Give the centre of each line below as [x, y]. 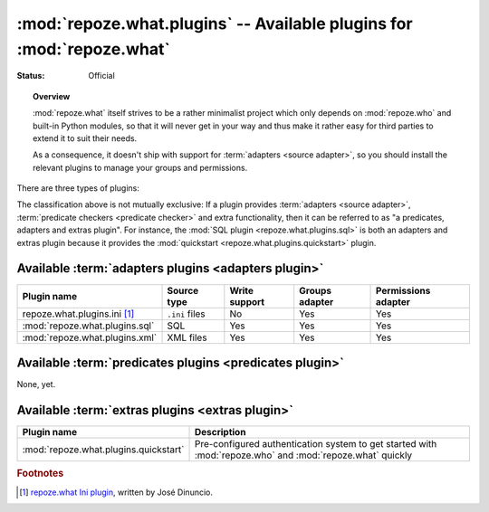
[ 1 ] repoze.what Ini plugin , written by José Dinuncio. [116, 492]
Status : [31, 76]
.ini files [186, 314]
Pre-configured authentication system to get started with [316, 443]
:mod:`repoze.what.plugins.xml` [90, 337]
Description [220, 431]
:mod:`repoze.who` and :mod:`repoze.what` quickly [303, 455]
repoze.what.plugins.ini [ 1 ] [78, 314]
